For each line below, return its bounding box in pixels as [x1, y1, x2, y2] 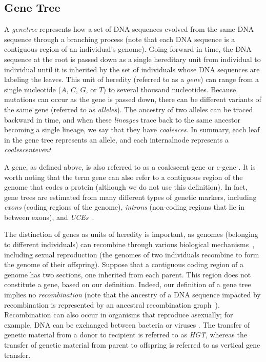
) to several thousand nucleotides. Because [103, 84, 236, 94]
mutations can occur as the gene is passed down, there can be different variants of [4, 94, 261, 105]
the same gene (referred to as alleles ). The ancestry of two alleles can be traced [4, 104, 253, 114]
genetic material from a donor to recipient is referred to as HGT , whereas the [4, 329, 247, 340]
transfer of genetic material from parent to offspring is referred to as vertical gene [4, 339, 260, 350]
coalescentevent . [4, 144, 53, 155]
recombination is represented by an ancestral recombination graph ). [4, 299, 220, 310]
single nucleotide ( [4, 84, 61, 94]
